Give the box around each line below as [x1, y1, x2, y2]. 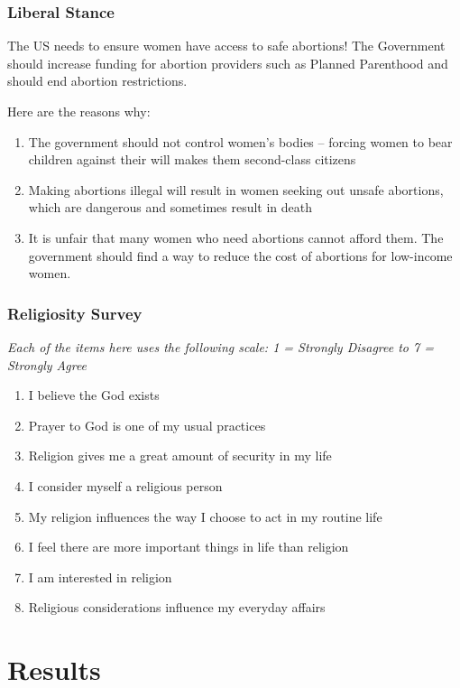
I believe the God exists [28, 386, 160, 404]
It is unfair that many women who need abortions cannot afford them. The [28, 228, 444, 246]
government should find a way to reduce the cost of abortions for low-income [28, 246, 453, 265]
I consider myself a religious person [28, 476, 223, 495]
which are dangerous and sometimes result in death [28, 198, 313, 217]
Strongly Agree [7, 355, 87, 374]
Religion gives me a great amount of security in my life [28, 446, 332, 465]
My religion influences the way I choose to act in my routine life [28, 507, 382, 525]
